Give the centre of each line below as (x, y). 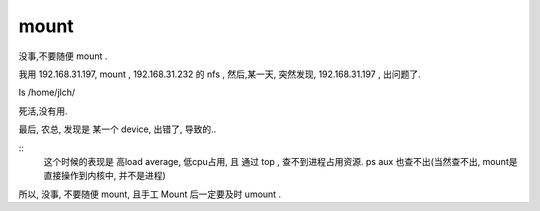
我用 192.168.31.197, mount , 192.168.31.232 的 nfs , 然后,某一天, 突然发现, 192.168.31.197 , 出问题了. (219, 74)
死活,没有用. (43, 111)
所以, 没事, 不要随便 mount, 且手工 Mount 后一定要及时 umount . (150, 194)
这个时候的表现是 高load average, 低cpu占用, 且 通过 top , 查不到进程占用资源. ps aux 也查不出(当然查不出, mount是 (280, 161)
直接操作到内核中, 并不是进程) (105, 176)
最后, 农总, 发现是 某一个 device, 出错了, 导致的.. (117, 129)
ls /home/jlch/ (47, 92)
